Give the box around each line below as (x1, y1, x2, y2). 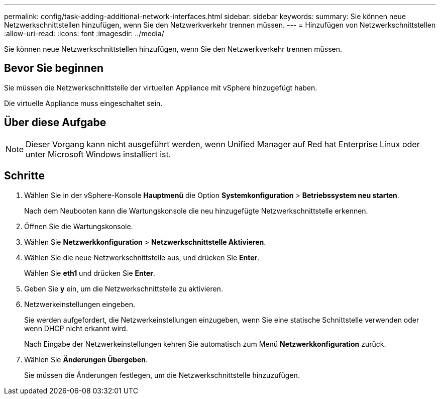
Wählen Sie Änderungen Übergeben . (24, 355, 148, 364)
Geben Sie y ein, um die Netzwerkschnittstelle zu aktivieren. (24, 284, 223, 293)
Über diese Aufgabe (4, 116, 106, 129)
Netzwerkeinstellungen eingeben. (24, 300, 135, 309)
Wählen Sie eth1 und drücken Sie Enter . (24, 268, 155, 277)
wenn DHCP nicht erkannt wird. (24, 324, 128, 333)
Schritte (4, 169, 45, 182)
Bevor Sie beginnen (4, 62, 104, 75)
